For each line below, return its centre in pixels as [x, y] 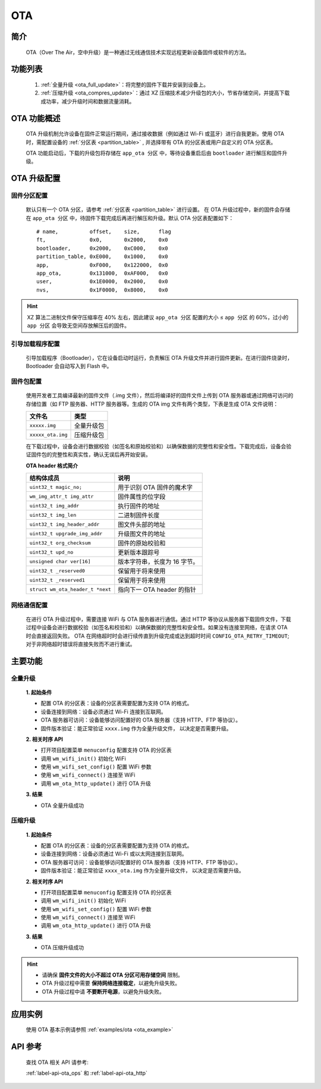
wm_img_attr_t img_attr [62, 496]
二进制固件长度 [139, 516]
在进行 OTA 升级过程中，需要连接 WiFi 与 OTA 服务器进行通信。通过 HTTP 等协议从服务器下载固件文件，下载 [158, 619]
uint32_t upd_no [51, 552]
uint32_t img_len [53, 515]
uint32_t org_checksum [60, 543]
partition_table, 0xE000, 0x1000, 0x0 [103, 257]
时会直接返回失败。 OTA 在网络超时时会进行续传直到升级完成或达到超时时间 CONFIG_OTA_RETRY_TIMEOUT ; [158, 636]
